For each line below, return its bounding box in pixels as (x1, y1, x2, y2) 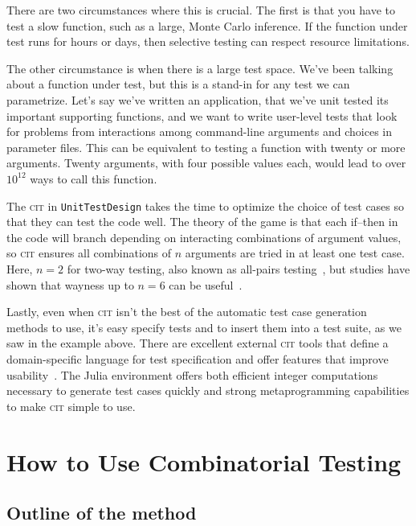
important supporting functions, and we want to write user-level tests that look (6, 107, 398, 124)
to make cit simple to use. (6, 397, 136, 414)
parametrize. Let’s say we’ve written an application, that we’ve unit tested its (6, 91, 389, 108)
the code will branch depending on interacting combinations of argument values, (6, 228, 402, 245)
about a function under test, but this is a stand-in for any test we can (6, 76, 350, 92)
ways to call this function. (30, 170, 157, 187)
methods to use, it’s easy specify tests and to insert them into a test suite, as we (6, 318, 402, 335)
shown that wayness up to (6, 276, 134, 293)
